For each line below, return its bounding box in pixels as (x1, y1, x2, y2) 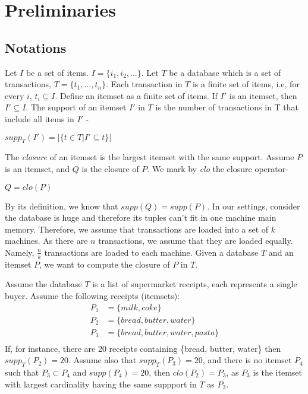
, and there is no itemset (202, 354, 292, 366)
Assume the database (5, 278, 82, 290)
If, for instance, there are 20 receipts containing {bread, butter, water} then (5, 342, 281, 354)
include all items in (5, 112, 74, 125)
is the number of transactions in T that (155, 101, 299, 113)
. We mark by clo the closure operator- (147, 162, 288, 174)
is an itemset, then (229, 89, 297, 101)
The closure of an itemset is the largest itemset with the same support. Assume (5, 151, 294, 163)
